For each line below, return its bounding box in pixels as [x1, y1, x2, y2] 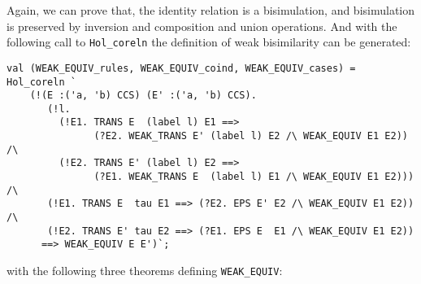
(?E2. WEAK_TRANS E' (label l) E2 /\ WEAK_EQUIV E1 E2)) [93, 130, 408, 142]
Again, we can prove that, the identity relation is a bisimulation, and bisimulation [7, 2, 415, 18]
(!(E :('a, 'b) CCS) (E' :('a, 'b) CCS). [29, 90, 257, 102]
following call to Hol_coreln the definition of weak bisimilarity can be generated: [7, 33, 411, 50]
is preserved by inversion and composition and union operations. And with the [7, 17, 397, 34]
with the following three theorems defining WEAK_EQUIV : [7, 262, 283, 279]
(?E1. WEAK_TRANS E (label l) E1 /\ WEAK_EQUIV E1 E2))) [93, 171, 414, 183]
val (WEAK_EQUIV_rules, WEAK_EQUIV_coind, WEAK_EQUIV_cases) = [7, 62, 356, 74]
